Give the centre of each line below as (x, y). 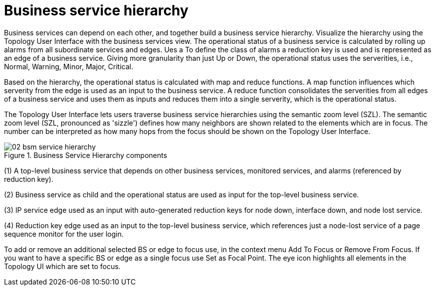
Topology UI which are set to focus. (62, 266)
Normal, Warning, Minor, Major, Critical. (69, 66)
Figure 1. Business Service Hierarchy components (86, 155)
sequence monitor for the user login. (64, 234)
